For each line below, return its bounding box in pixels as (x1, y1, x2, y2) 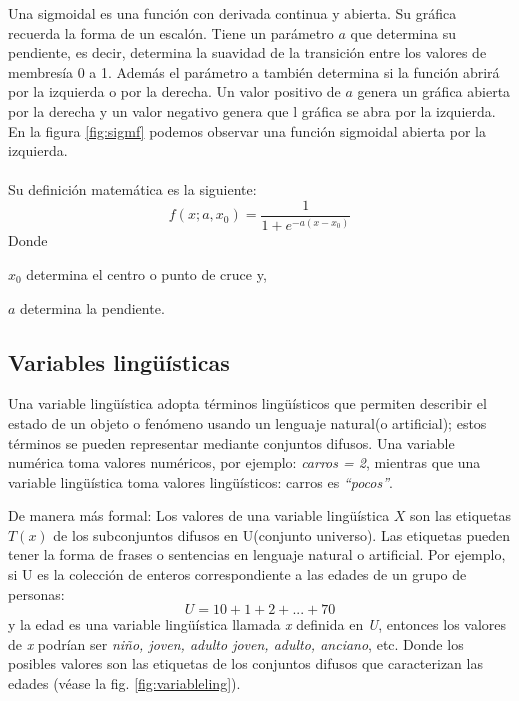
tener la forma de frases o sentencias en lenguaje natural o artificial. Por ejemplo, (8, 544, 506, 565)
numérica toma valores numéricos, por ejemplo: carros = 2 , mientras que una (8, 452, 481, 473)
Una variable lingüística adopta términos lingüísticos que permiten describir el (8, 393, 487, 414)
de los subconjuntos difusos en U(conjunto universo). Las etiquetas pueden (53, 524, 510, 545)
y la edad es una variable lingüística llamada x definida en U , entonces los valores (8, 614, 507, 635)
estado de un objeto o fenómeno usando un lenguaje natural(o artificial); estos (8, 412, 487, 433)
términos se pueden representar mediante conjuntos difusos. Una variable (8, 432, 455, 453)
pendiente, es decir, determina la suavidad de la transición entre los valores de (8, 42, 487, 63)
